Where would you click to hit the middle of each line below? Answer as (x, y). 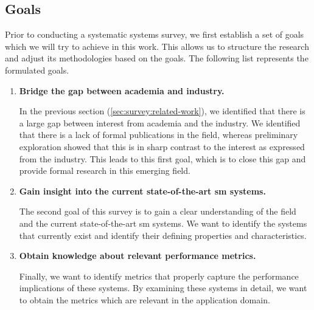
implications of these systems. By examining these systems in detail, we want (163, 288)
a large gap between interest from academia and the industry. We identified (160, 122)
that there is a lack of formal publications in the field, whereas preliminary (159, 135)
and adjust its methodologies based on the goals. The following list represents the (157, 58)
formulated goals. (37, 70)
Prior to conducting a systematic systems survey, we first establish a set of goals (155, 34)
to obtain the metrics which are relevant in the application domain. (145, 299)
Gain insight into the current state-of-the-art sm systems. (142, 191)
